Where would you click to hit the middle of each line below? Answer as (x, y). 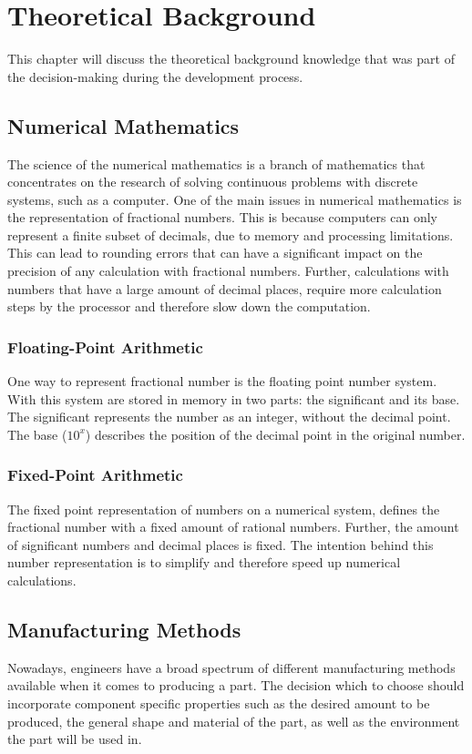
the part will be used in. (75, 739)
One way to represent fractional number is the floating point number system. (222, 381)
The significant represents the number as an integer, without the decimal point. (229, 417)
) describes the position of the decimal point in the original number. (275, 434)
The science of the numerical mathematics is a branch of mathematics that (216, 163)
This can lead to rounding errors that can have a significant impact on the (215, 253)
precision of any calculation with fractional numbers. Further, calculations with (228, 271)
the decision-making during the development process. (155, 76)
